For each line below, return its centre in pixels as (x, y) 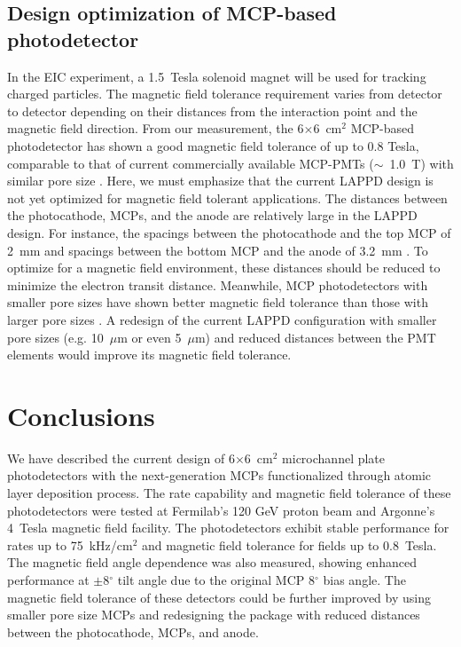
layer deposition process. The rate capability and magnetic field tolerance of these (229, 493)
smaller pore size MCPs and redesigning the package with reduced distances (214, 615)
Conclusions (81, 415)
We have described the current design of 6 (121, 458)
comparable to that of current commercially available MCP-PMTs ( (191, 163)
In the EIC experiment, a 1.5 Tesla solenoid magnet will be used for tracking (217, 76)
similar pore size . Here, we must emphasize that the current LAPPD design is (220, 181)
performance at (48, 579)
